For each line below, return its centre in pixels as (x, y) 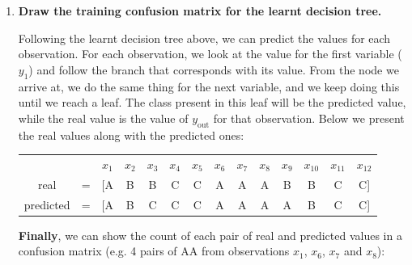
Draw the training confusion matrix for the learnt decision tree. (200, 11)
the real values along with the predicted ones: (131, 135)
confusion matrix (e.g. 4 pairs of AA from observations (154, 251)
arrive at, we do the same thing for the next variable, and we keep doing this (209, 86)
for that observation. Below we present (309, 118)
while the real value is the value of (103, 118)
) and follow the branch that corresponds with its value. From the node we (214, 69)
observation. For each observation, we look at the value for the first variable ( (210, 54)
